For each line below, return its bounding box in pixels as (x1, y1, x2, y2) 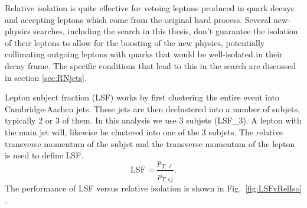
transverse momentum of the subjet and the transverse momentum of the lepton (5, 137, 295, 149)
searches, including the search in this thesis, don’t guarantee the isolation (33, 25, 298, 37)
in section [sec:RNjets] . (5, 71, 87, 83)
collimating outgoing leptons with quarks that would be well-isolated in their (5, 48, 283, 60)
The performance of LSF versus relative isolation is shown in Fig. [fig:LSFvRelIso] (5, 182, 302, 194)
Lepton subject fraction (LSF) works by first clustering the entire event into (5, 91, 280, 103)
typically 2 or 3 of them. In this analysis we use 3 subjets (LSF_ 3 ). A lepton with (5, 114, 302, 126)
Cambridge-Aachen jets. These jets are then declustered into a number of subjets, (5, 102, 300, 115)
